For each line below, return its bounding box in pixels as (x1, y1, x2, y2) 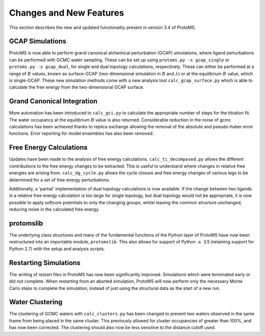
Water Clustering (9, 298, 63, 306)
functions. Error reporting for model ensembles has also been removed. (9, 130, 154, 137)
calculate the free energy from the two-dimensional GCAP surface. (9, 84, 144, 90)
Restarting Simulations (9, 259, 81, 267)
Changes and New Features (9, 7, 125, 18)
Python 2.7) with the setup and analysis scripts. (9, 245, 106, 252)
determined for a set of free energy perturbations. (9, 177, 110, 183)
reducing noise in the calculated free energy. (9, 206, 100, 213)
